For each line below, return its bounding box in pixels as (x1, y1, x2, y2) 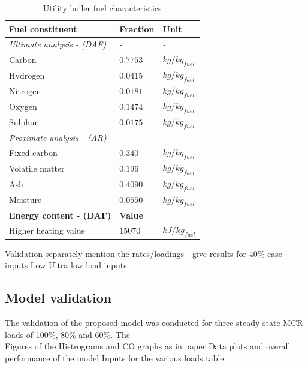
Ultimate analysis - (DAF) (9, 38, 107, 50)
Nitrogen (9, 84, 41, 97)
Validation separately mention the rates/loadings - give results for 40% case (5, 247, 282, 259)
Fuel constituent (9, 22, 77, 35)
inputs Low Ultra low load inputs (5, 259, 127, 271)
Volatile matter (9, 162, 65, 174)
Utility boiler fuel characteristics (43, 2, 162, 14)
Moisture (9, 193, 42, 206)
